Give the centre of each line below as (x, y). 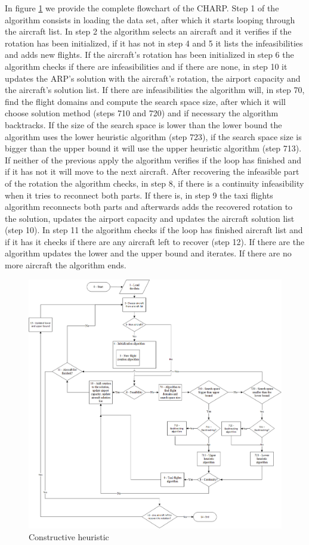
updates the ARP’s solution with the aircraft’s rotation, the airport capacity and (153, 78)
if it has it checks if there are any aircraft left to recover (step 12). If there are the (155, 241)
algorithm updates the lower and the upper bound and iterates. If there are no (148, 253)
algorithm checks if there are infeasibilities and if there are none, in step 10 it (146, 66)
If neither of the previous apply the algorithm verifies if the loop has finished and (153, 160)
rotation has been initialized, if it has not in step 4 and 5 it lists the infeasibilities (154, 43)
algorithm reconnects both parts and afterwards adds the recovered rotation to (149, 207)
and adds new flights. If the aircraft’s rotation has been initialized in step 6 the (149, 55)
